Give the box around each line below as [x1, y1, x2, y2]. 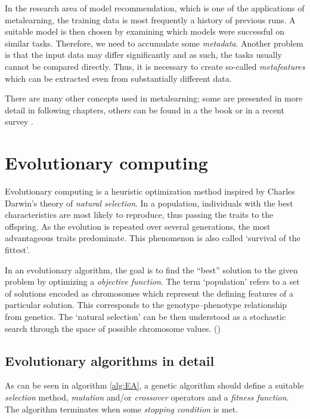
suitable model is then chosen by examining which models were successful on [5, 25, 285, 38]
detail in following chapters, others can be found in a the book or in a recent [5, 103, 284, 116]
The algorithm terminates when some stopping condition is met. [5, 402, 238, 415]
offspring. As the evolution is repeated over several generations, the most [5, 220, 271, 232]
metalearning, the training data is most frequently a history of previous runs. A [5, 13, 296, 26]
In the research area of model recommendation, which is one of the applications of [5, 2, 305, 14]
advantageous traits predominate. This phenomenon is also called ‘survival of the [5, 232, 300, 244]
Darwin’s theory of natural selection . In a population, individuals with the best [5, 196, 293, 209]
